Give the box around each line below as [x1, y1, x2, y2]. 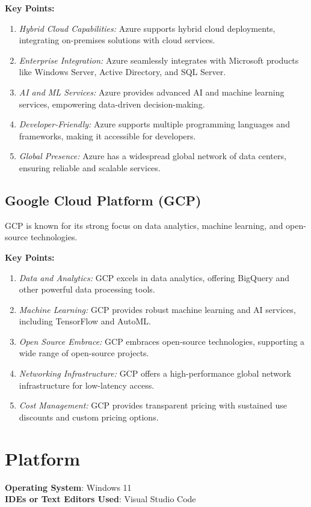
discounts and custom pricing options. [19, 410, 159, 423]
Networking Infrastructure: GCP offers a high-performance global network [19, 367, 291, 380]
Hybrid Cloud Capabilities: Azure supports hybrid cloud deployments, [19, 22, 276, 34]
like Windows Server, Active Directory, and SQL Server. [19, 65, 226, 78]
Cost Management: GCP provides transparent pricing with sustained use [19, 399, 287, 411]
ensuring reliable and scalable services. [19, 161, 161, 174]
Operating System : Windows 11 [5, 481, 132, 493]
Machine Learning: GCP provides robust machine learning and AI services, [19, 303, 296, 315]
